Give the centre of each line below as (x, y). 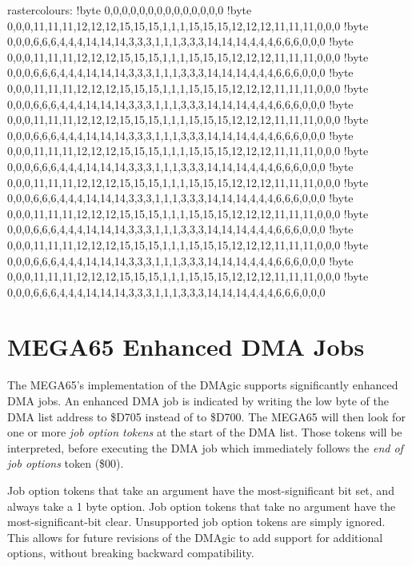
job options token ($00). (66, 463)
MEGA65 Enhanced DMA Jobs (186, 347)
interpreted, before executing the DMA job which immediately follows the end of (205, 447)
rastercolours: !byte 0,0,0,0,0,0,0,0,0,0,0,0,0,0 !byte (130, 10)
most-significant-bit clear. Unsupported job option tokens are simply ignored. (196, 522)
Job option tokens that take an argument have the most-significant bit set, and (201, 490)
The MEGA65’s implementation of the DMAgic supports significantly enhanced (203, 385)
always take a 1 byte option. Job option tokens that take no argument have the (202, 506)
